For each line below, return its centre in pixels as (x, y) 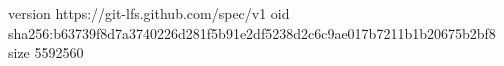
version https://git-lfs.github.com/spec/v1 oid (149, 13)
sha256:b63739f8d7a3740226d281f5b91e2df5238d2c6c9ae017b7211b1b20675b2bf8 (252, 32)
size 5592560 (46, 52)
